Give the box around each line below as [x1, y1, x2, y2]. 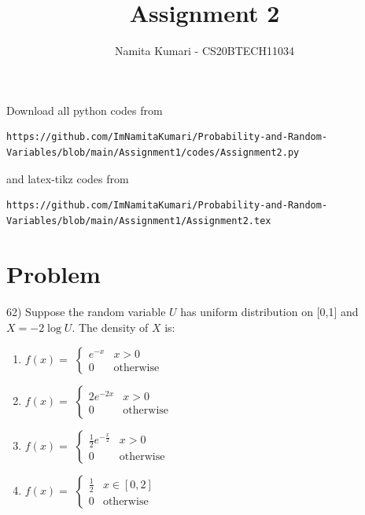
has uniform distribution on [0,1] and [180, 303, 359, 320]
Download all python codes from [6, 101, 163, 118]
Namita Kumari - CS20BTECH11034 [115, 42, 294, 59]
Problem [6, 258, 101, 290]
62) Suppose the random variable [6, 303, 166, 320]
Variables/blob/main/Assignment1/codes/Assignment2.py [6, 146, 300, 158]
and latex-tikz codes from [6, 170, 129, 186]
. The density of [72, 319, 149, 335]
